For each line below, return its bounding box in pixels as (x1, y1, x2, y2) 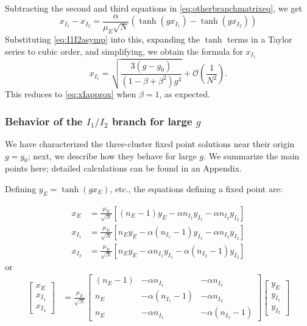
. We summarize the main (203, 149, 300, 162)
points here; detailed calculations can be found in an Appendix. (5, 162, 242, 175)
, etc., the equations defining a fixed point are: (110, 182, 283, 195)
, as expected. (159, 88, 210, 100)
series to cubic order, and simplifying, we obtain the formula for (5, 44, 243, 57)
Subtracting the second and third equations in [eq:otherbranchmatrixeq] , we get (5, 2, 303, 14)
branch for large (111, 113, 192, 128)
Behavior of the (5, 113, 83, 128)
